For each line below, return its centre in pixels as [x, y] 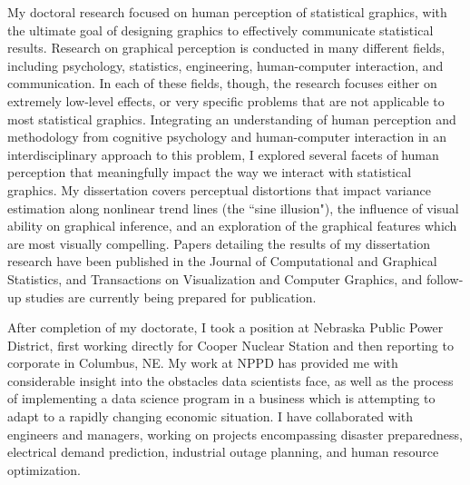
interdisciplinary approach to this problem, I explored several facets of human [223, 154]
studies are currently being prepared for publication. [171, 297]
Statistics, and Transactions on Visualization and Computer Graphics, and [215, 278]
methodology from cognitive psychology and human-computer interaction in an [227, 137]
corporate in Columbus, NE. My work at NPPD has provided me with [203, 363]
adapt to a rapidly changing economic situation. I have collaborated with [211, 416]
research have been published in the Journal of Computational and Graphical [222, 261]
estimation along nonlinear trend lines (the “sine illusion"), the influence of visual [233, 208]
